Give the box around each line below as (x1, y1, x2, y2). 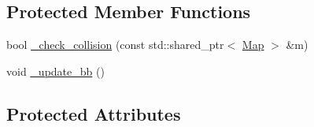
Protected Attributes (6, 101, 181, 125)
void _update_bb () (6, 62, 105, 79)
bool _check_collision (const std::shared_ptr (6, 36, 224, 53)
